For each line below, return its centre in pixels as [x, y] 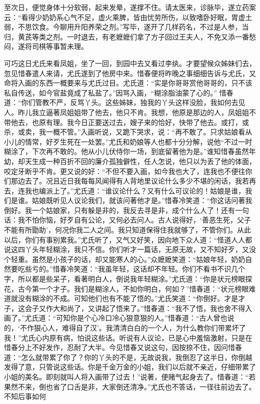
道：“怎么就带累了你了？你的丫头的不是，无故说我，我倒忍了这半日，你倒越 [128, 357]
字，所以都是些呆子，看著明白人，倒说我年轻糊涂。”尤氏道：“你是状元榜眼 [125, 279]
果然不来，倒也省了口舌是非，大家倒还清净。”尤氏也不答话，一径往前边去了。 [130, 386]
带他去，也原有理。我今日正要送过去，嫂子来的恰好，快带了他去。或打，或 [126, 122]
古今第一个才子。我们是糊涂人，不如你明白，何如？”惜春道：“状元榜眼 [133, 288]
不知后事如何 [25, 396]
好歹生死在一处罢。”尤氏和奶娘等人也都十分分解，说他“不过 [142, 141]
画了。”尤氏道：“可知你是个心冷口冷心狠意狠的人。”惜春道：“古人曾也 [116, 318]
